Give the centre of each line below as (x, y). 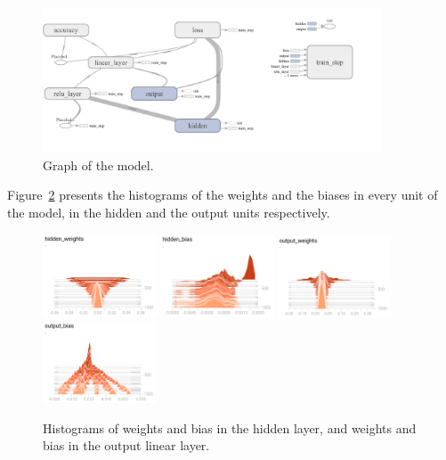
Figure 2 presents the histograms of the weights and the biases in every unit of (223, 195)
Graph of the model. (98, 164)
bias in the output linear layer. (126, 445)
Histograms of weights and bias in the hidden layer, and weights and (230, 427)
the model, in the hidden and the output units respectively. (169, 212)
